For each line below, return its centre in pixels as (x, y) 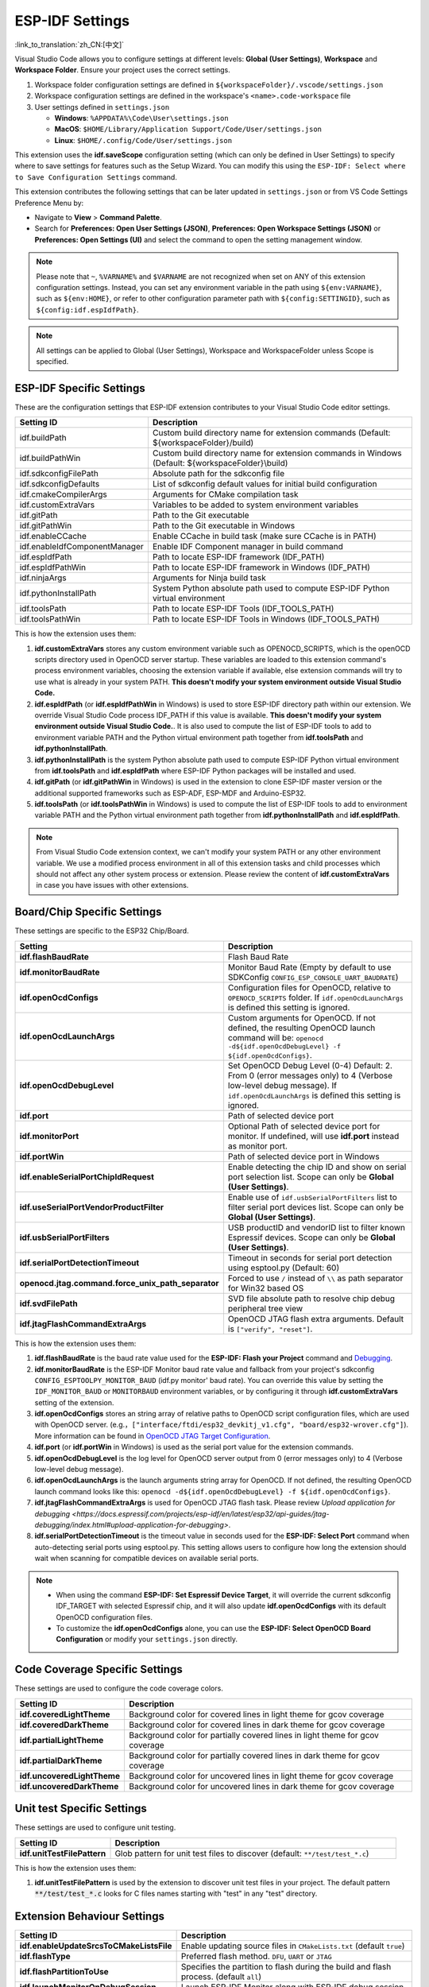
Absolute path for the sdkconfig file (218, 474)
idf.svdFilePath (49, 1303)
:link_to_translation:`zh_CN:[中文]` (70, 45)
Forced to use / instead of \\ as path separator (315, 1278)
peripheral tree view (265, 1308)
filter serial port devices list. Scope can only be (316, 1207)
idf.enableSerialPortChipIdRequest (87, 1176)
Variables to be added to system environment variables (255, 505)
